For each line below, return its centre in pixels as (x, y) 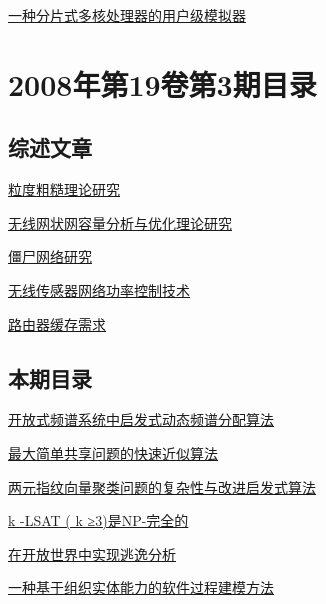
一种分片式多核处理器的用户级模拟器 (127, 15)
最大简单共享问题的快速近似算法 (113, 452)
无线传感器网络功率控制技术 (99, 289)
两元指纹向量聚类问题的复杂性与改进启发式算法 (162, 486)
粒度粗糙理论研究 (64, 189)
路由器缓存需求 (57, 323)
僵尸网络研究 (50, 256)
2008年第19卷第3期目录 (162, 83)
